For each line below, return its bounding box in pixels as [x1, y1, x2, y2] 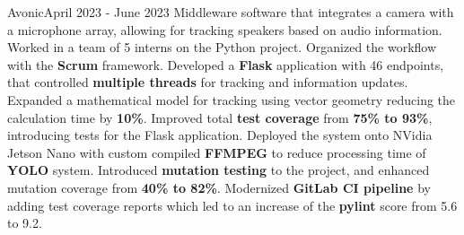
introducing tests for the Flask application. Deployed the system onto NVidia [7, 126, 433, 144]
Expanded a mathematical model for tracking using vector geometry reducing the [7, 90, 456, 109]
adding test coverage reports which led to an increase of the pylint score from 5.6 [7, 196, 458, 214]
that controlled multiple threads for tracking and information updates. [7, 73, 408, 91]
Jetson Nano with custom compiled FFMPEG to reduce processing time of [7, 143, 426, 161]
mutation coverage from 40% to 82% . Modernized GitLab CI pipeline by [7, 178, 431, 196]
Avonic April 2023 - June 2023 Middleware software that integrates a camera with [7, 3, 454, 21]
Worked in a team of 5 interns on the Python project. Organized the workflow [7, 38, 437, 57]
